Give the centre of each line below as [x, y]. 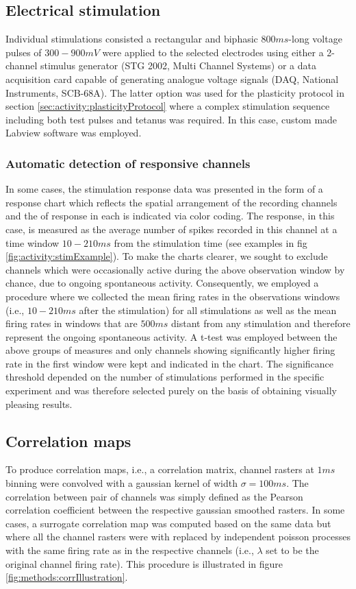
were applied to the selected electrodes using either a [213, 52]
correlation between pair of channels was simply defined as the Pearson [154, 496]
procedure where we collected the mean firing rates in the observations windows [173, 296]
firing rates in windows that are [72, 323]
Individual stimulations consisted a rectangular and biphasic [132, 39]
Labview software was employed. [74, 133]
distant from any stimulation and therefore [260, 323]
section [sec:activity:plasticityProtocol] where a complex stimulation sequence [168, 106]
